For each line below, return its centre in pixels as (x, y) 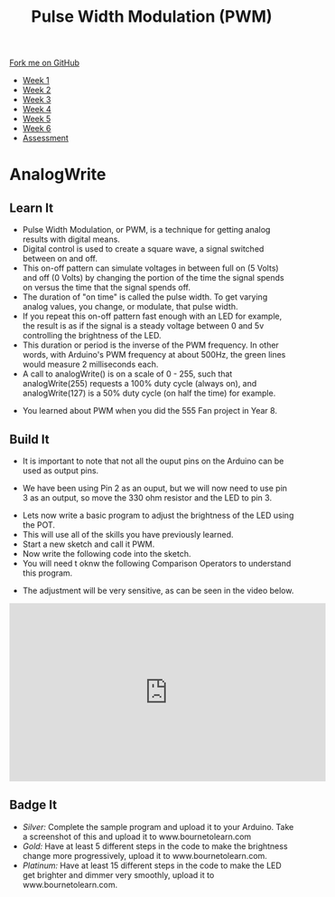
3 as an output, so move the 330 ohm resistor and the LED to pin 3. (147, 498)
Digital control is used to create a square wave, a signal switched (143, 249)
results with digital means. (71, 239)
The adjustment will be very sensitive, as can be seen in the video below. (158, 591)
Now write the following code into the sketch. (107, 553)
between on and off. (60, 259)
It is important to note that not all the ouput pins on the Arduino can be (153, 461)
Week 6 (37, 129)
